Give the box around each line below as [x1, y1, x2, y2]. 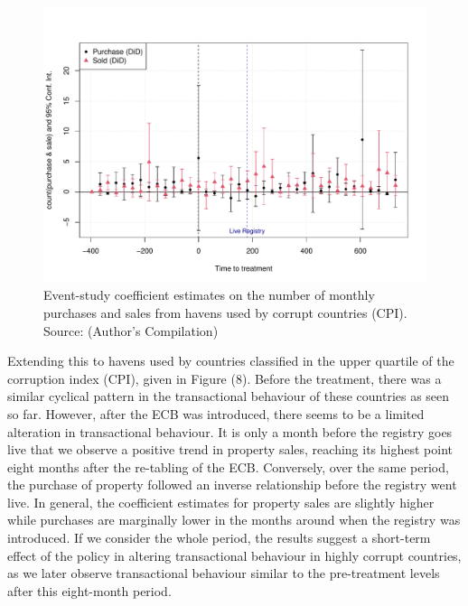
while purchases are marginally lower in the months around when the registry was [7, 510, 461, 529]
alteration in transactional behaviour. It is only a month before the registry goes [7, 422, 453, 441]
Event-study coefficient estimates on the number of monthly [43, 285, 375, 304]
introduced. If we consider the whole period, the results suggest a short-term [7, 528, 431, 547]
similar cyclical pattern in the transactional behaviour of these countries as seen [7, 387, 450, 406]
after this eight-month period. [7, 581, 172, 600]
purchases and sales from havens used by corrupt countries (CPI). [43, 303, 407, 322]
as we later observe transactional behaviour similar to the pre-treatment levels [7, 564, 440, 583]
